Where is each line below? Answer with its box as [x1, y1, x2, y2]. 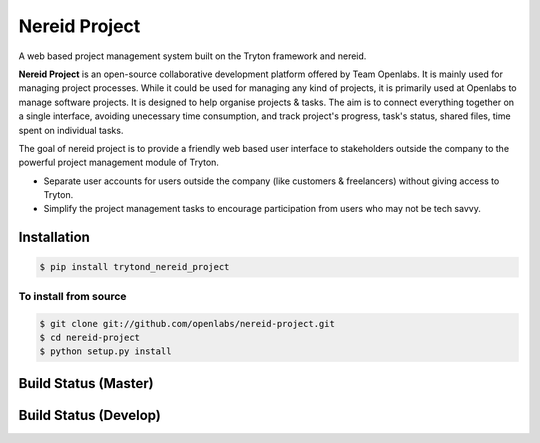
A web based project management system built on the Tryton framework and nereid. [18, 50, 367, 62]
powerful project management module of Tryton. [18, 156, 220, 169]
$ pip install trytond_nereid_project [39, 261, 230, 273]
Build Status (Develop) [18, 406, 162, 424]
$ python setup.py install [39, 346, 172, 357]
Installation [18, 229, 90, 246]
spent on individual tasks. [18, 124, 124, 136]
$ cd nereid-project [39, 331, 140, 343]
